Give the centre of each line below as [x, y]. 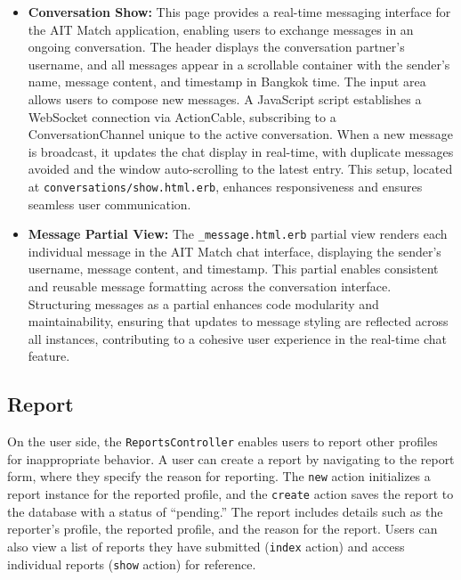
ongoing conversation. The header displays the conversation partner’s [216, 47]
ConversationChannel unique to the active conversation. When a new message [240, 134]
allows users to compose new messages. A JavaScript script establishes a [225, 98]
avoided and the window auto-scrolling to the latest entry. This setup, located [240, 169]
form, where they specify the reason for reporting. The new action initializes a [219, 476]
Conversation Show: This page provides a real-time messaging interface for [239, 12]
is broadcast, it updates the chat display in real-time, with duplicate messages [241, 151]
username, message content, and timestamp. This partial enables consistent [233, 269]
